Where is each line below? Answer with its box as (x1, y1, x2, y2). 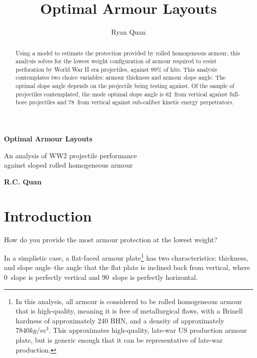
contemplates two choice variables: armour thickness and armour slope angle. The (15, 73, 226, 82)
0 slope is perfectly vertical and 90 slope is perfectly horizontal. (4, 272, 198, 282)
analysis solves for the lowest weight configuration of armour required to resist (15, 57, 217, 65)
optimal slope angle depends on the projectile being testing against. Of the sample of (15, 82, 234, 90)
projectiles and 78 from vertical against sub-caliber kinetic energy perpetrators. (29, 98, 234, 106)
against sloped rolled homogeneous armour (4, 160, 133, 170)
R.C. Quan (4, 176, 42, 186)
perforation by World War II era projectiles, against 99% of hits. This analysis (15, 65, 217, 73)
